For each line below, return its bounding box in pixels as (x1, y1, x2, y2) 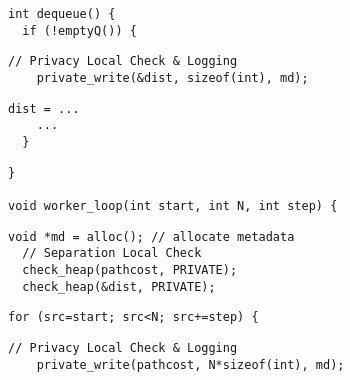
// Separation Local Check (22, 246, 202, 261)
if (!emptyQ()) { (22, 23, 137, 38)
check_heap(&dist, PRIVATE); (22, 279, 216, 294)
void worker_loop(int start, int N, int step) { (8, 198, 338, 213)
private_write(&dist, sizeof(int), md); (36, 70, 309, 85)
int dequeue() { (8, 7, 116, 21)
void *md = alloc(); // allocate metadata (8, 229, 295, 244)
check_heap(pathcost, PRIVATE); (22, 262, 238, 277)
